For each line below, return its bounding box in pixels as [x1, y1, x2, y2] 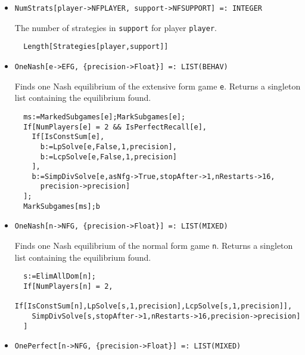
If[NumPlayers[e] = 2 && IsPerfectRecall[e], [23, 122, 207, 131]
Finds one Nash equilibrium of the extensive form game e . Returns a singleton [14, 79, 301, 92]
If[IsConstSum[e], [32, 132, 105, 141]
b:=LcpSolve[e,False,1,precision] [40, 152, 177, 161]
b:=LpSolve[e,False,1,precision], [40, 142, 177, 151]
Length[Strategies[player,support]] [23, 42, 169, 51]
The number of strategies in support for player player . [14, 21, 217, 33]
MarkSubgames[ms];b [23, 202, 100, 211]
